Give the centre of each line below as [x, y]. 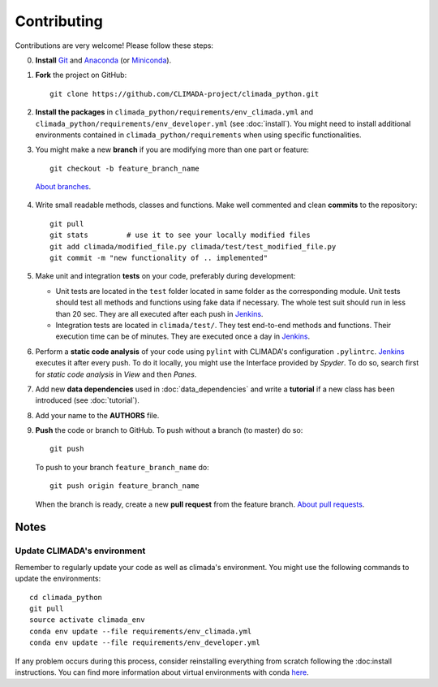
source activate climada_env [87, 620]
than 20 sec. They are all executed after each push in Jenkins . [159, 313]
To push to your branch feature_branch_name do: [122, 467]
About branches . [63, 187]
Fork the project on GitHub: [81, 75]
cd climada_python [66, 597]
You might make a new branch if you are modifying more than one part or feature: [172, 149]
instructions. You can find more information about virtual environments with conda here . [162, 672]
